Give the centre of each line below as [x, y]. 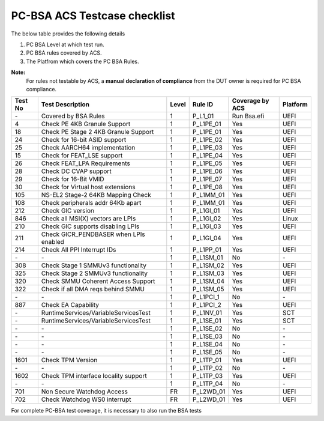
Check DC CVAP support [76, 171]
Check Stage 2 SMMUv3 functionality [94, 273]
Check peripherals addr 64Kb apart [91, 203]
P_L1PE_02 [207, 140]
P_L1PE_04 [208, 156]
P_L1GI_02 [207, 219]
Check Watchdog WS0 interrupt [86, 399]
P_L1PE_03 [208, 148]
